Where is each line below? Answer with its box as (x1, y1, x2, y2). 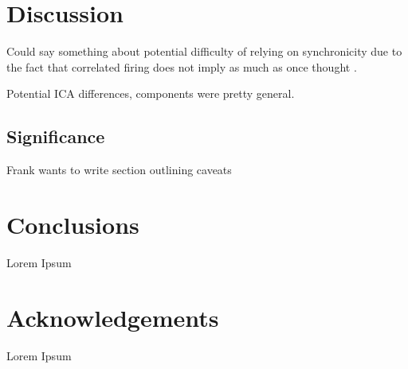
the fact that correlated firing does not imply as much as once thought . (6, 58, 357, 75)
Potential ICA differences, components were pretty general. (6, 85, 295, 102)
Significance (6, 124, 105, 149)
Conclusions (6, 208, 139, 240)
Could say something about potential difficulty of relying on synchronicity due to (6, 43, 402, 60)
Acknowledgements (6, 301, 219, 333)
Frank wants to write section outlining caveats (6, 161, 232, 178)
